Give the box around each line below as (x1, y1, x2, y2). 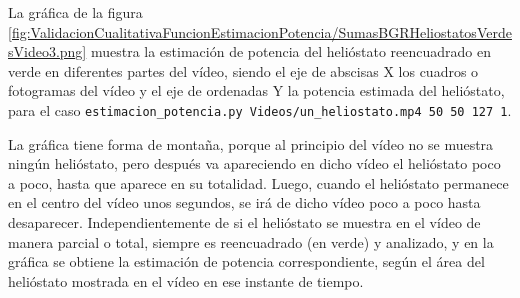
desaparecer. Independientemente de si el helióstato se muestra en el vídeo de (8, 212, 481, 232)
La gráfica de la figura (8, 2, 143, 22)
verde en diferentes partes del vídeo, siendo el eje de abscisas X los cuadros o (8, 60, 479, 81)
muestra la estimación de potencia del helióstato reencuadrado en (90, 41, 492, 62)
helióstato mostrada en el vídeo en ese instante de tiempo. (8, 270, 364, 291)
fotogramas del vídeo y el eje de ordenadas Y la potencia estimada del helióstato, (8, 80, 505, 101)
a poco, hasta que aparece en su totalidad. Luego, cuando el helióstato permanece (8, 172, 509, 193)
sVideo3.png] (8, 41, 87, 62)
